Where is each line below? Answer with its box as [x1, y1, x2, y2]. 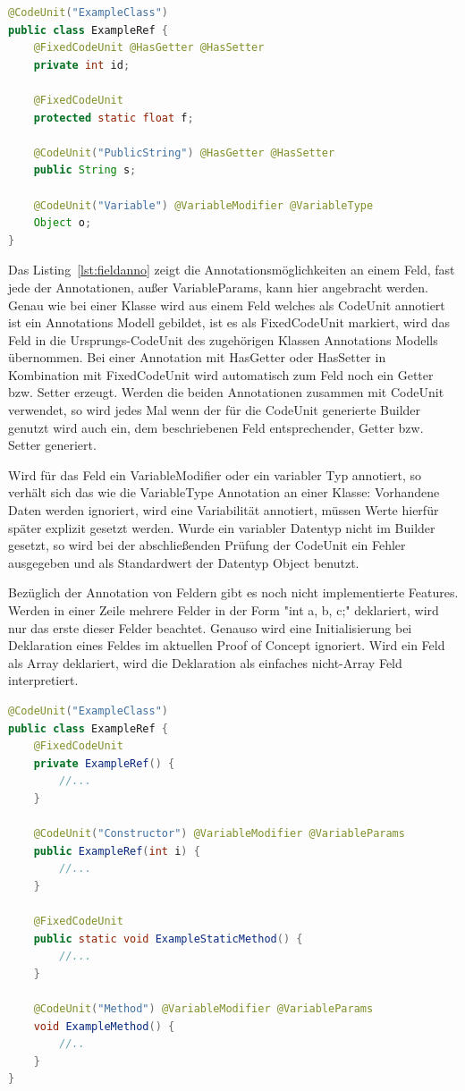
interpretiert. [8, 671, 79, 689]
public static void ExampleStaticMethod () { [33, 932, 303, 945]
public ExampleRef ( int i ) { [33, 844, 200, 858]
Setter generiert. [8, 436, 97, 454]
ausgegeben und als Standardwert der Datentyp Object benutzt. [8, 553, 359, 571]
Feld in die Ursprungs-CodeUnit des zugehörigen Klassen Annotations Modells [8, 330, 438, 349]
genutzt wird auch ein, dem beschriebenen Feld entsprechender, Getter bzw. [8, 418, 424, 436]
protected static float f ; [33, 111, 194, 124]
